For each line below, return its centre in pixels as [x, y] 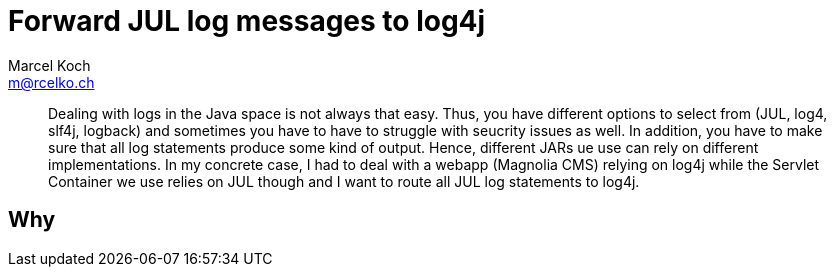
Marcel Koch [49, 65]
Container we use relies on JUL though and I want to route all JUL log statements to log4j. [344, 181]
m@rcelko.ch [51, 82]
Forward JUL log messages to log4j [247, 21]
